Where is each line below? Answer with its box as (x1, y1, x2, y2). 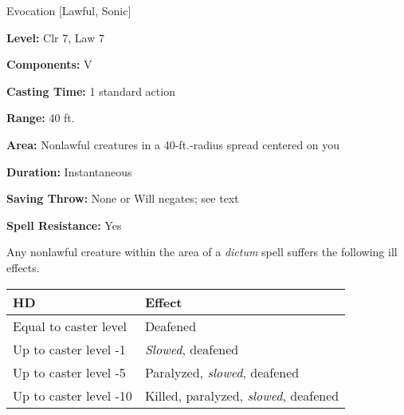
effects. (6, 259, 40, 275)
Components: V (6, 56, 92, 73)
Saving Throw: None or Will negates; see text (6, 190, 239, 207)
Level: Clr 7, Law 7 (6, 29, 104, 45)
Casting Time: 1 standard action (6, 82, 175, 99)
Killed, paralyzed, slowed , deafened (144, 385, 339, 405)
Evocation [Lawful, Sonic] (6, 2, 131, 18)
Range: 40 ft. (6, 109, 75, 126)
